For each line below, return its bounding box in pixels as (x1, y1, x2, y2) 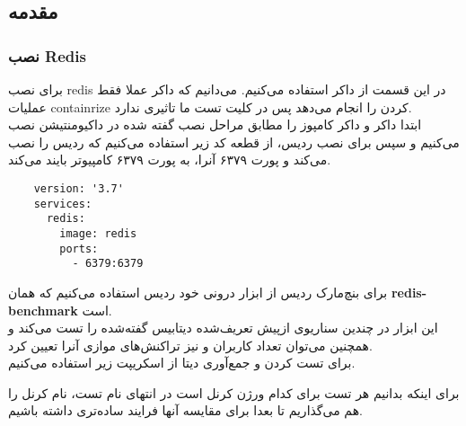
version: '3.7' (33, 182, 124, 195)
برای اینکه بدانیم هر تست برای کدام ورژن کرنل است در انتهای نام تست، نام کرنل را (8, 383, 460, 402)
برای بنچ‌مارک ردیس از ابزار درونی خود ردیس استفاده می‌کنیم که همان (8, 282, 388, 301)
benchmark (8, 300, 78, 319)
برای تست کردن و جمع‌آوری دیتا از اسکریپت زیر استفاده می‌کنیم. (8, 353, 356, 372)
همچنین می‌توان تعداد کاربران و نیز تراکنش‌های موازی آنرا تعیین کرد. (8, 335, 373, 354)
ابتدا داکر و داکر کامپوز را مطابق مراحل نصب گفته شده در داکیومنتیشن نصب (8, 115, 422, 134)
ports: (59, 242, 99, 255)
